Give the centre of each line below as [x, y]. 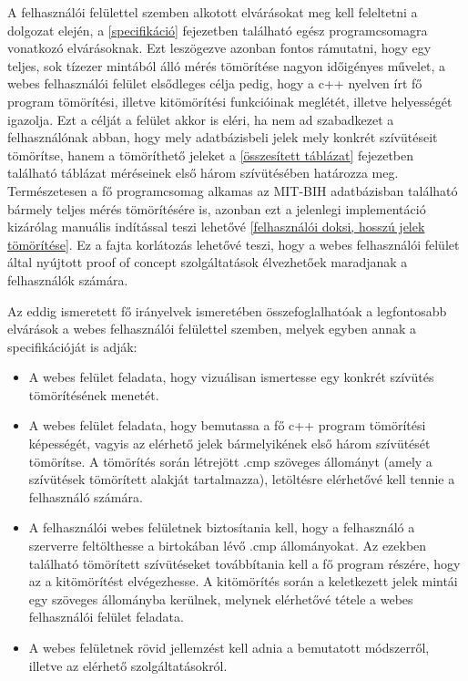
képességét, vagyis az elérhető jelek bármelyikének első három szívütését [229, 444]
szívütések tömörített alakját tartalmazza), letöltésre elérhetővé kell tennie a [242, 479]
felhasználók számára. [68, 279]
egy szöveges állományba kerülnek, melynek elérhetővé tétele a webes [221, 598]
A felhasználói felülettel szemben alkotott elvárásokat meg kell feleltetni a [213, 12]
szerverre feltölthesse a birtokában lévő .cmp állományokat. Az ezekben [228, 546]
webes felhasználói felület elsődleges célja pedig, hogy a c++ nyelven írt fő [215, 83]
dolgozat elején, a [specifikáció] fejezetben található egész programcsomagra [218, 30]
